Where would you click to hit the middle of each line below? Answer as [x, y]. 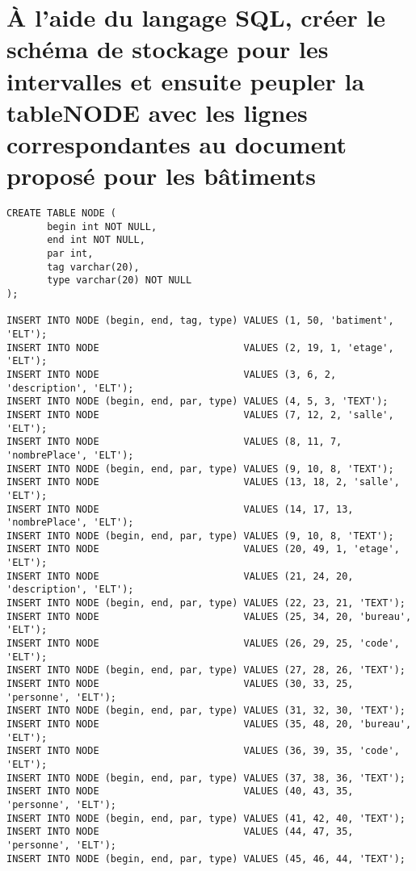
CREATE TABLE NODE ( [62, 214]
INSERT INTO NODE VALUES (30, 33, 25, [180, 684]
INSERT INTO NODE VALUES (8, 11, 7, [174, 442]
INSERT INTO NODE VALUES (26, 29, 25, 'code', [203, 644]
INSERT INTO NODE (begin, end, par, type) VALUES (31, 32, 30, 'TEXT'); [206, 711]
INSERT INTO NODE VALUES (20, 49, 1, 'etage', [203, 549]
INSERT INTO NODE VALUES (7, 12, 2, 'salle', [200, 415]
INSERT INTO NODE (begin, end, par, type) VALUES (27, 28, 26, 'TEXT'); [206, 670]
